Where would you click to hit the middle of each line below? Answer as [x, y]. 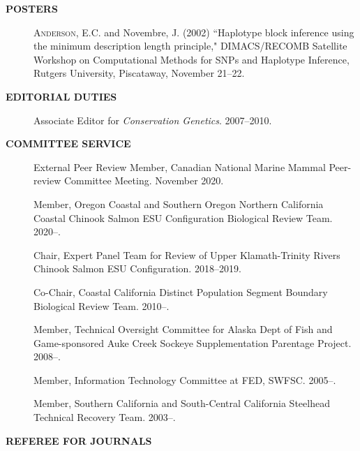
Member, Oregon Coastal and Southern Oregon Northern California [179, 204]
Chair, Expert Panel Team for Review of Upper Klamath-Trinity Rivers [187, 254]
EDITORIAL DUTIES [61, 96]
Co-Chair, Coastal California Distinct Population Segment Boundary [181, 291]
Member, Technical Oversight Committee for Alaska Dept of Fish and [183, 329]
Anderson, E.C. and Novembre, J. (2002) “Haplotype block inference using [194, 32]
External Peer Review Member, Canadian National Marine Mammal [180, 167]
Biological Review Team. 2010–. [102, 305]
